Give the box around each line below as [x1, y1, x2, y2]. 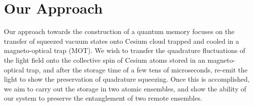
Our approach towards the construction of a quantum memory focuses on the [4, 26, 235, 36]
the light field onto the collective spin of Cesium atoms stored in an [4, 54, 205, 65]
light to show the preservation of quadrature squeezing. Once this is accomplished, [4, 74, 250, 84]
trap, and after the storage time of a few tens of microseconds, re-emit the [26, 64, 248, 74]
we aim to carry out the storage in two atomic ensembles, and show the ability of [4, 83, 246, 93]
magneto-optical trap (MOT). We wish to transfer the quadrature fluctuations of [4, 45, 246, 55]
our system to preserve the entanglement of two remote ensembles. [4, 93, 202, 103]
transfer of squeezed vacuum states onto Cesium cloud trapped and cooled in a [4, 35, 239, 46]
